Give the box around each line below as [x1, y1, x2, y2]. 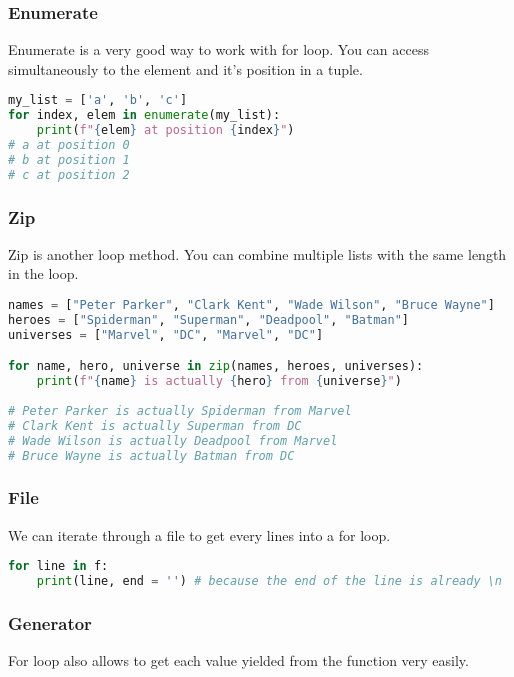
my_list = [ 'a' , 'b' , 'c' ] [8, 93, 188, 108]
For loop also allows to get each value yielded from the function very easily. [8, 650, 469, 671]
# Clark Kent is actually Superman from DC [8, 418, 302, 433]
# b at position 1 [8, 152, 130, 167]
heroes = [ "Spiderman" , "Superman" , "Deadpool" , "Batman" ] [8, 312, 409, 327]
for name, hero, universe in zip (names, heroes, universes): [8, 359, 424, 374]
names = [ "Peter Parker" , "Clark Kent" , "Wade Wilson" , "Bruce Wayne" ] [8, 298, 495, 313]
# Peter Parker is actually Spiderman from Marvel [8, 403, 352, 418]
